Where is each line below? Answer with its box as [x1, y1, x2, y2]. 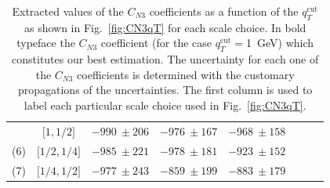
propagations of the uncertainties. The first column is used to [17, 81, 313, 98]
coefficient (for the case [100, 34, 212, 51]
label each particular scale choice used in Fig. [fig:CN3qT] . [24, 96, 306, 113]
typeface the [16, 34, 75, 51]
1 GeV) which [246, 34, 314, 51]
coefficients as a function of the [149, 3, 299, 19]
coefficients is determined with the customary [77, 66, 295, 82]
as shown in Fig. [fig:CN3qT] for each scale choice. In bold [24, 19, 306, 35]
